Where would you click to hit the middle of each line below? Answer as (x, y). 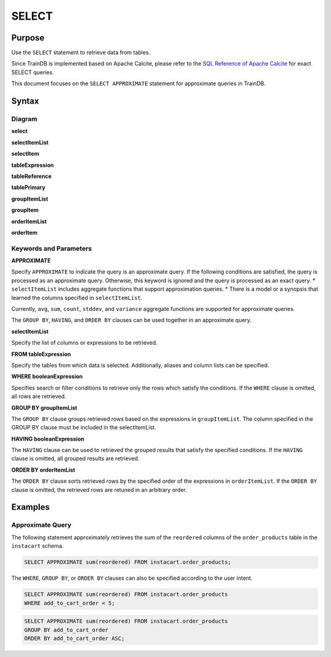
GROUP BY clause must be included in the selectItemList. (84, 428)
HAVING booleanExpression (48, 439)
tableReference (32, 176)
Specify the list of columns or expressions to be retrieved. (84, 343)
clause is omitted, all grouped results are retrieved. (75, 459)
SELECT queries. (33, 72)
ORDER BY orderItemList (43, 470)
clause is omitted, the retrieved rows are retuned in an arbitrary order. (99, 490)
